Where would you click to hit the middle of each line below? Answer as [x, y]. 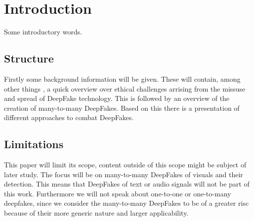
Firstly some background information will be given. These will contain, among [122, 79]
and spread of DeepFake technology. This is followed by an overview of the [117, 98]
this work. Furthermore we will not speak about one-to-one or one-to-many [118, 193]
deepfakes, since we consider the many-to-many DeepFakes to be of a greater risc [127, 203]
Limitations [34, 144]
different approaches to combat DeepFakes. [69, 117]
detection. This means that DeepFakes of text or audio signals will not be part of [127, 184]
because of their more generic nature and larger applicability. [96, 213]
